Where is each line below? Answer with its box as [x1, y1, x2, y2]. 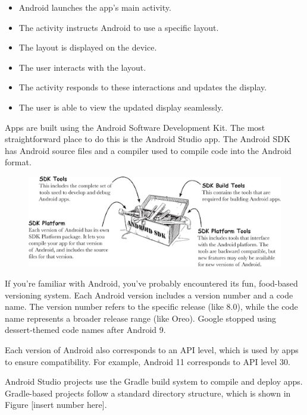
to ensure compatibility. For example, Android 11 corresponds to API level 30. [5, 355, 290, 367]
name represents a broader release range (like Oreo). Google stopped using [5, 312, 277, 324]
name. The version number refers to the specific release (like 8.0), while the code [5, 300, 298, 313]
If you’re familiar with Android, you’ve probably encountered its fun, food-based [5, 277, 298, 290]
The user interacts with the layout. [18, 61, 146, 73]
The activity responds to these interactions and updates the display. [18, 81, 267, 93]
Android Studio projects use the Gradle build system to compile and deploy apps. [5, 375, 303, 388]
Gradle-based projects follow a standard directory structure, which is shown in [5, 386, 291, 399]
